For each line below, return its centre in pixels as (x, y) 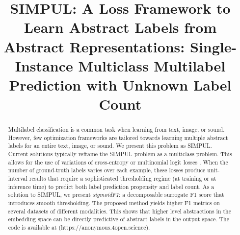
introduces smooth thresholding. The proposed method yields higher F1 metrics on (114, 203)
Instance (44, 65)
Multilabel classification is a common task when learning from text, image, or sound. (116, 129)
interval (18, 178)
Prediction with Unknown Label (120, 84)
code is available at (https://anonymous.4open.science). (79, 227)
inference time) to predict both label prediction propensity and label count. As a (111, 186)
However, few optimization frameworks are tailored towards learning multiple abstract (118, 137)
